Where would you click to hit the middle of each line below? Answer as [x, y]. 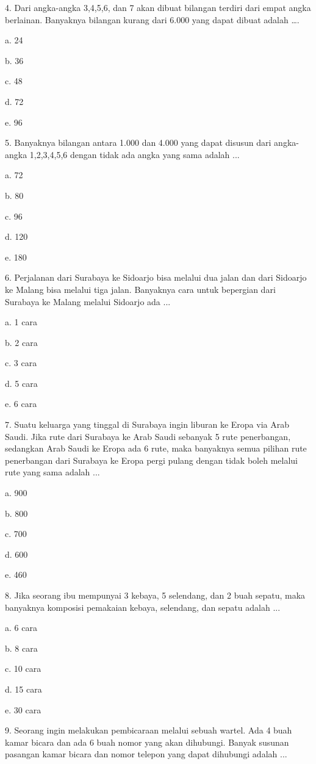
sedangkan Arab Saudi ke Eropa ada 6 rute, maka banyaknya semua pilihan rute [156, 448]
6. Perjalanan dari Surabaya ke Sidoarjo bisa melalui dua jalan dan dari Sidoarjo [156, 277]
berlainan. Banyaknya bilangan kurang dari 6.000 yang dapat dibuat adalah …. [152, 19]
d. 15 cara [23, 689]
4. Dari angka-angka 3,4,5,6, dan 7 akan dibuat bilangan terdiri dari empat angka [158, 7]
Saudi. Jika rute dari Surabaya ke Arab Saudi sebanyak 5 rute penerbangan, [148, 436]
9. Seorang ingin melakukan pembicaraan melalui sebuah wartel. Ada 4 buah [149, 730]
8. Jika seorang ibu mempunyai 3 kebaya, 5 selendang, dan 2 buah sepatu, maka [155, 595]
